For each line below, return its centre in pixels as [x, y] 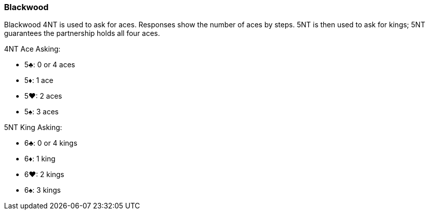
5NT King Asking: [33, 127]
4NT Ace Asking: [32, 49]
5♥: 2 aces [43, 96]
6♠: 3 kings [43, 190]
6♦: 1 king [40, 159]
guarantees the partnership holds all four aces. [82, 33]
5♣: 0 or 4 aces [50, 65]
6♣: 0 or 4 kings [51, 143]
